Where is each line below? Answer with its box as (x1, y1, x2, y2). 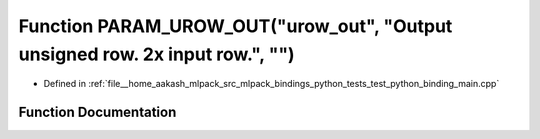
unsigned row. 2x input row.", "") (18, 43, 295, 65)
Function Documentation (18, 104, 177, 121)
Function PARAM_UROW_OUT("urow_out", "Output (18, 15, 453, 37)
